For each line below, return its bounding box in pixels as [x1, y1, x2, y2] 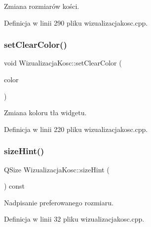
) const [4, 181, 25, 191]
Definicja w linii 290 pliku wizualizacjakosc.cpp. [4, 17, 148, 28]
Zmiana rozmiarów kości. [4, 1, 79, 11]
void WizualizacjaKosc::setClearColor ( [4, 58, 122, 68]
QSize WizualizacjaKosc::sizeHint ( [4, 164, 110, 174]
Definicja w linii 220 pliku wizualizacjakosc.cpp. [4, 124, 148, 134]
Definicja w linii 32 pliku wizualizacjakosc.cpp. [4, 214, 145, 224]
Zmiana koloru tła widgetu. [4, 107, 87, 118]
